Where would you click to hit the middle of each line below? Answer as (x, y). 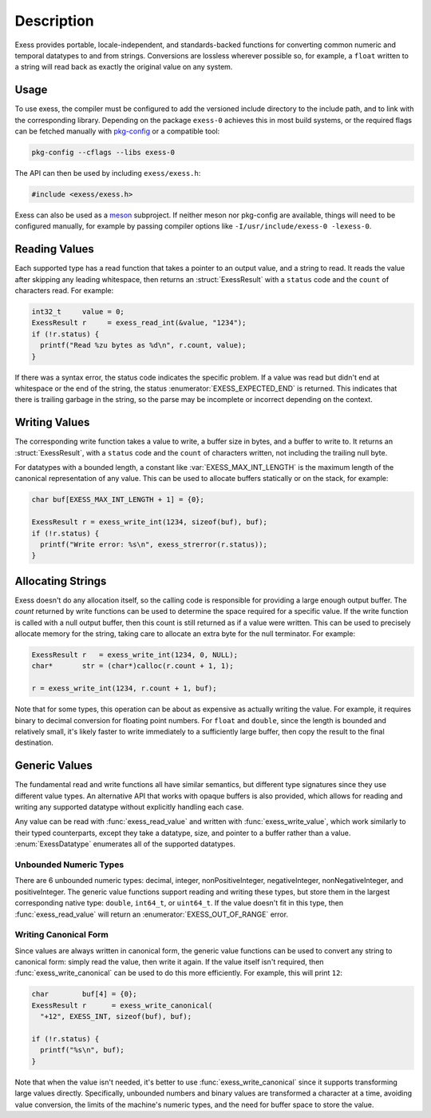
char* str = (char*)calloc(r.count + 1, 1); (133, 666)
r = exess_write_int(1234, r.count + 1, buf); (124, 688)
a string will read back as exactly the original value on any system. (124, 67)
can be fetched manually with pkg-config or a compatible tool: (117, 131)
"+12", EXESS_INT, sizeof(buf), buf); (116, 1017)
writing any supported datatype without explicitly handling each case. (129, 807)
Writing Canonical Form (62, 935)
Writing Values (52, 422)
